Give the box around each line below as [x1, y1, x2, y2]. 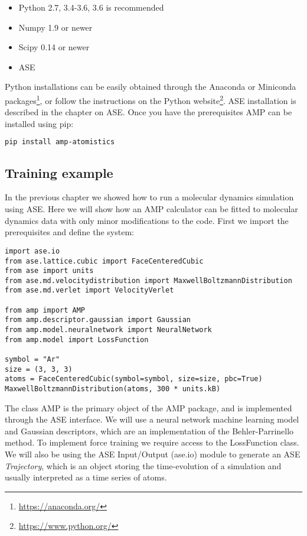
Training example [5, 163, 113, 181]
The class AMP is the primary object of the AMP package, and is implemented [5, 401, 292, 414]
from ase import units [5, 267, 94, 275]
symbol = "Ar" [5, 355, 60, 364]
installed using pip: [5, 117, 74, 129]
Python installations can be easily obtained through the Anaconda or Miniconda [5, 80, 296, 93]
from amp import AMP [5, 306, 86, 314]
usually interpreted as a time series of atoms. [5, 471, 167, 483]
